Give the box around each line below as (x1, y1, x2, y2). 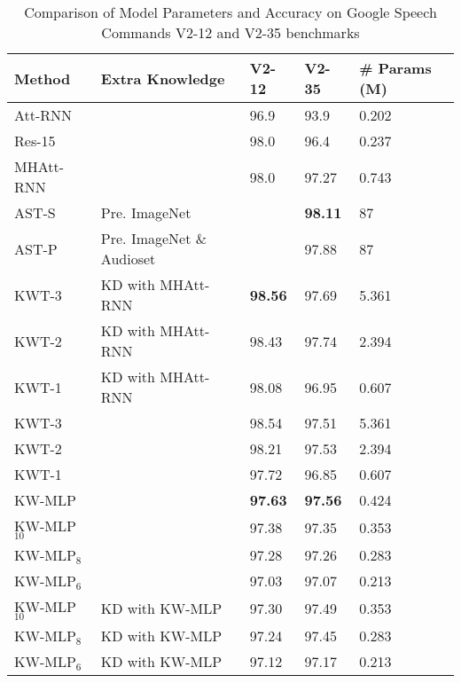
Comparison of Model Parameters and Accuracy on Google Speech (24, 2, 437, 22)
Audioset (100, 248, 156, 269)
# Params (359, 58, 432, 78)
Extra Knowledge (100, 67, 225, 89)
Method (14, 67, 71, 89)
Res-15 (14, 130, 56, 151)
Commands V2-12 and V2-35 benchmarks (101, 22, 360, 43)
